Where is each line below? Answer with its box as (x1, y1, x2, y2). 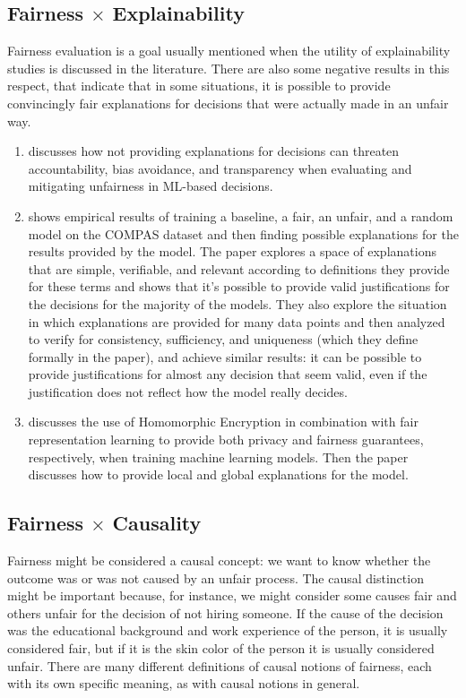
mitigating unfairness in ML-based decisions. (28, 177, 273, 195)
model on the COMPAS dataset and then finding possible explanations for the (28, 224, 459, 243)
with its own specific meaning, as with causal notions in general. (7, 674, 360, 693)
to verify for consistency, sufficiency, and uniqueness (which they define (28, 330, 419, 349)
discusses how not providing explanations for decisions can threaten (28, 142, 400, 160)
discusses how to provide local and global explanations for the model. (28, 465, 409, 484)
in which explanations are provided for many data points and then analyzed (28, 312, 445, 331)
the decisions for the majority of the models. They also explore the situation (28, 294, 447, 313)
